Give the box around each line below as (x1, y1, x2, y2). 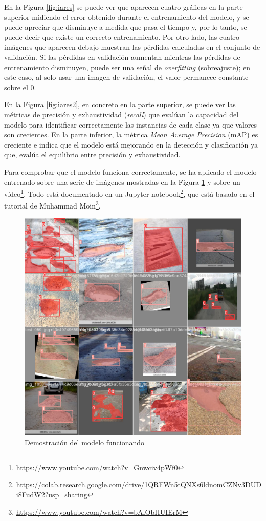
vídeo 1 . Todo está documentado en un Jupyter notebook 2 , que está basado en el (4, 187, 255, 199)
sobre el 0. (4, 81, 36, 92)
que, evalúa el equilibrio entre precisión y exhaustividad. (4, 149, 181, 160)
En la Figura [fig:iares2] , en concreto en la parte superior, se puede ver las (4, 99, 236, 110)
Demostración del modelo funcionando (25, 437, 145, 448)
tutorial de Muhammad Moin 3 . (4, 199, 101, 211)
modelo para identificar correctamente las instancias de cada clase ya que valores (4, 119, 257, 130)
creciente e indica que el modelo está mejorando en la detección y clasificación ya (4, 139, 258, 150)
